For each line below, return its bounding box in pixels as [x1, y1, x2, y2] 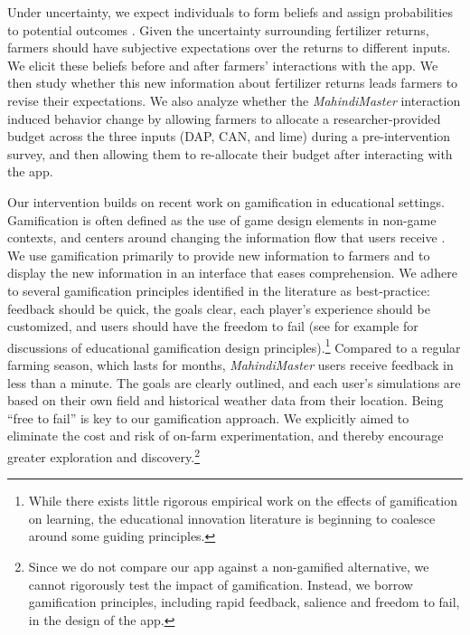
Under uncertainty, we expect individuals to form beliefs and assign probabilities [7, 3, 453, 21]
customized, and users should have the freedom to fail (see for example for [7, 317, 418, 336]
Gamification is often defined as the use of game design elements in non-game [7, 210, 437, 229]
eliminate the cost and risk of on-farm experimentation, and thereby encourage [7, 426, 444, 445]
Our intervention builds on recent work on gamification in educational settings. [7, 192, 445, 211]
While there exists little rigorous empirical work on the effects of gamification [28, 491, 457, 510]
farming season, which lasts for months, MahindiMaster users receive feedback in [7, 355, 454, 374]
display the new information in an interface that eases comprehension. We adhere [7, 263, 457, 282]
